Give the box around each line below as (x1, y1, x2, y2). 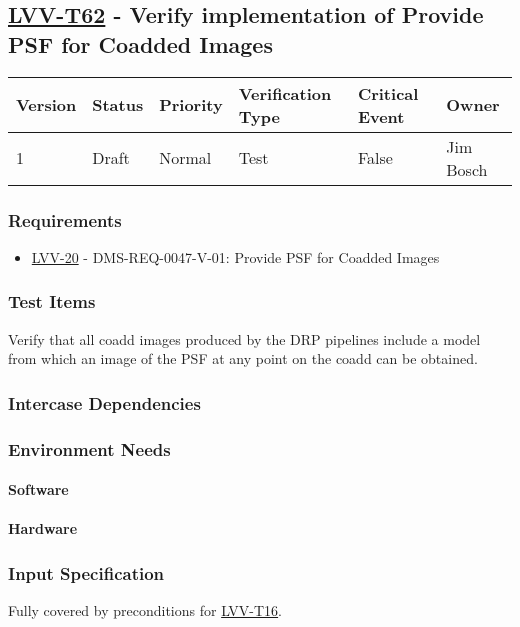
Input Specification (8, 560, 165, 585)
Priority (159, 93, 223, 117)
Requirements (8, 207, 122, 232)
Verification (238, 81, 332, 105)
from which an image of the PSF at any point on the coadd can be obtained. (8, 348, 478, 369)
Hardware (8, 518, 78, 539)
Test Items (8, 289, 96, 314)
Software (8, 479, 69, 500)
